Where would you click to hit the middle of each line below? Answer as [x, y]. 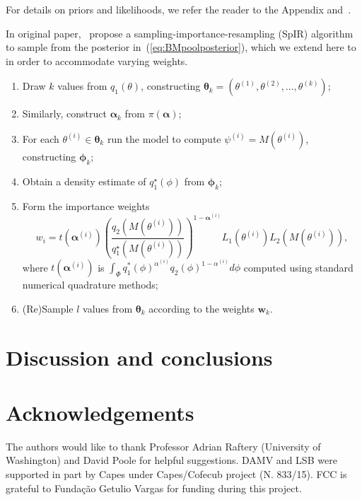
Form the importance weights [86, 205]
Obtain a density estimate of [84, 181]
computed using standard [298, 267]
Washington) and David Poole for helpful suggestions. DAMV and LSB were [171, 460]
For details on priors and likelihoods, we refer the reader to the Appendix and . [179, 9]
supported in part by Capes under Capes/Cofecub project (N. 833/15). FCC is [176, 474]
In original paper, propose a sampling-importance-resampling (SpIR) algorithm [180, 33]
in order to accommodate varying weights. [97, 60]
